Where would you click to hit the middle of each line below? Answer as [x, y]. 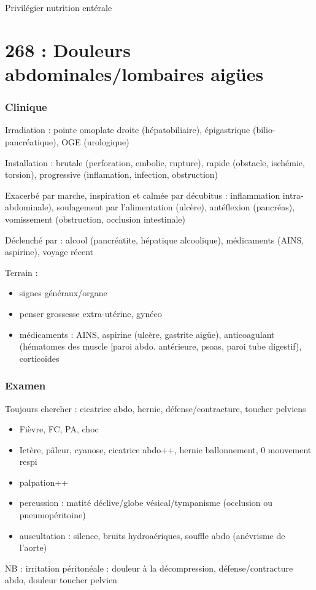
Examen [25, 385]
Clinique [26, 107]
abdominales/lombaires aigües [134, 73]
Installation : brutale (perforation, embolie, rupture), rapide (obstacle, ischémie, [155, 162]
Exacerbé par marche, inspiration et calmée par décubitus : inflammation [143, 195]
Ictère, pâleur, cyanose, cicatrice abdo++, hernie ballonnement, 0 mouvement [165, 449]
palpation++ [44, 482]
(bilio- [264, 130]
